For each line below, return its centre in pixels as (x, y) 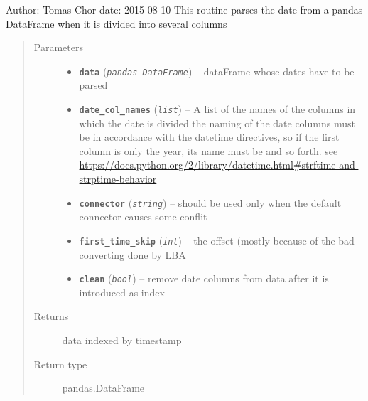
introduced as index (122, 292)
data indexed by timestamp (122, 340)
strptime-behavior (118, 179)
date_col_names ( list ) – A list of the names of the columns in (217, 109)
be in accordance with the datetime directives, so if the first (209, 137)
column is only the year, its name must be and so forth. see (209, 150)
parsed (93, 85)
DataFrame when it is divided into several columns (117, 23)
